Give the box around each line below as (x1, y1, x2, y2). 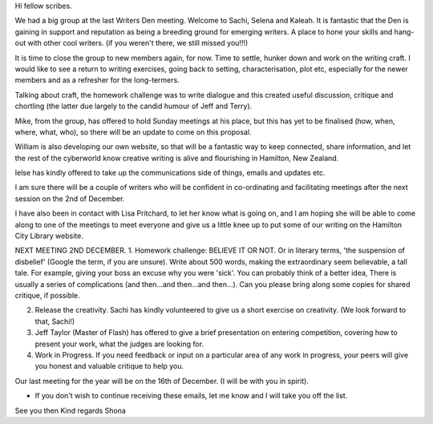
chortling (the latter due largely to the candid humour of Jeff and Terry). (14, 101, 253, 111)
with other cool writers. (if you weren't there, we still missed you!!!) (27, 38, 249, 48)
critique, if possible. (14, 290, 80, 300)
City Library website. (14, 231, 83, 240)
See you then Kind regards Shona (14, 406, 126, 415)
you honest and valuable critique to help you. (34, 361, 184, 371)
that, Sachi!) (34, 317, 75, 326)
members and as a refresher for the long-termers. (14, 75, 180, 85)
